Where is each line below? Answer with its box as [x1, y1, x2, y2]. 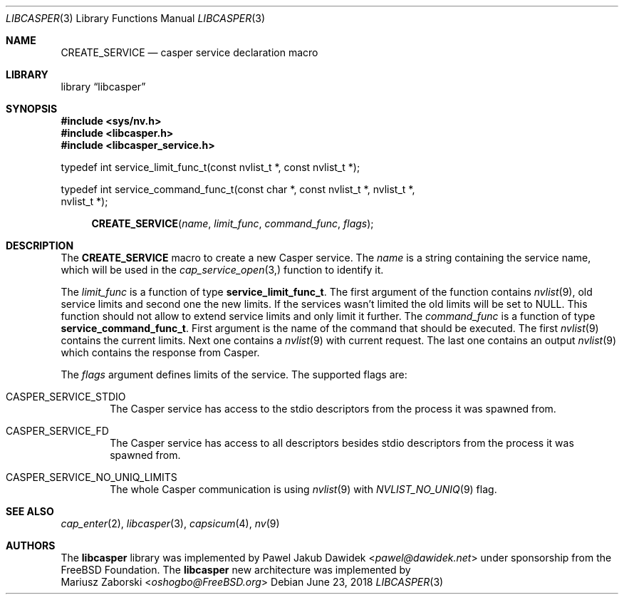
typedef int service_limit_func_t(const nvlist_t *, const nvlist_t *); [61, 161, 360, 173]
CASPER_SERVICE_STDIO [6, 390, 126, 403]
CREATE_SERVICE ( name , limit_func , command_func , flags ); [91, 217, 374, 229]
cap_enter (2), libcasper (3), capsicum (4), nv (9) [61, 517, 280, 529]
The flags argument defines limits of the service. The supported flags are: [61, 368, 407, 381]
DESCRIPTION [6, 239, 74, 252]
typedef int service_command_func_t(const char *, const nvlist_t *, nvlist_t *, [61, 183, 415, 195]
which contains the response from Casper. [61, 346, 260, 358]
